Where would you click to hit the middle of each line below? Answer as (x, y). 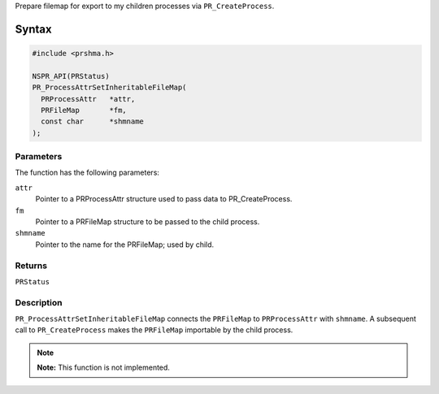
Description (39, 302)
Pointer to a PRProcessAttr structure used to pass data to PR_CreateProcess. (164, 199)
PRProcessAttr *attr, (88, 99)
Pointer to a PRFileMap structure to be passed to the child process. (148, 222)
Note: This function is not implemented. (104, 368)
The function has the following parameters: (87, 173)
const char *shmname (92, 121)
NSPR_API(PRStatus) (71, 76)
